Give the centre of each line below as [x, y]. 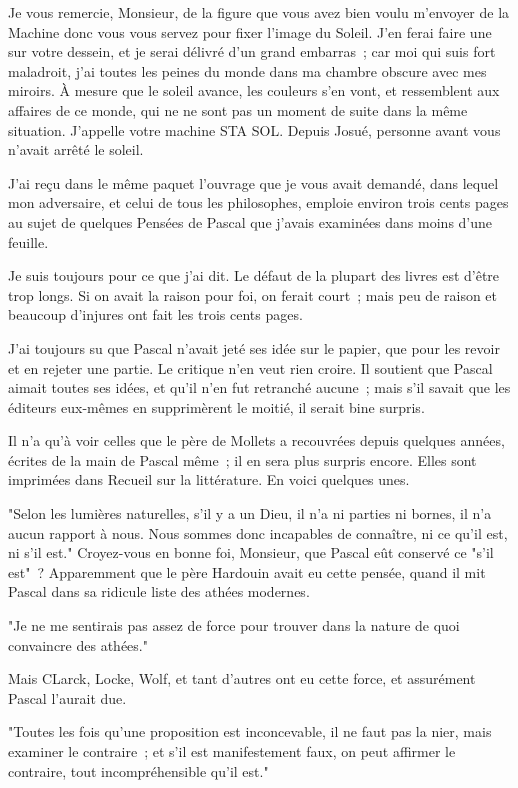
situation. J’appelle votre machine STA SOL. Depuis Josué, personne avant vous [254, 129]
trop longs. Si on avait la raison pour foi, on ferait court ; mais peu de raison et [253, 294]
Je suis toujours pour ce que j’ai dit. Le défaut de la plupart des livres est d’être [254, 275]
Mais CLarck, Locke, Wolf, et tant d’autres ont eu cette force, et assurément [242, 678]
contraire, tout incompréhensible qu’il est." [138, 770]
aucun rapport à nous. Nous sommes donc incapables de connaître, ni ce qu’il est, [258, 532]
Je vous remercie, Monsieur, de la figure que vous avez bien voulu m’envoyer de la [259, 12]
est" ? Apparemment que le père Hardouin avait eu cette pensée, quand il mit [247, 571]
